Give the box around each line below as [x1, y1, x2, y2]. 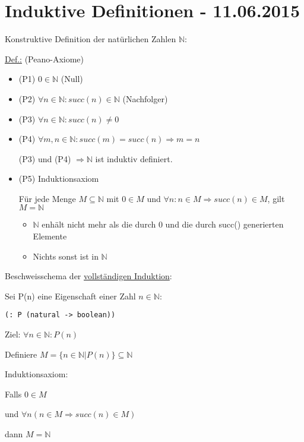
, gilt [267, 192, 285, 204]
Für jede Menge [18, 192, 76, 204]
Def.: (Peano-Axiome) [5, 52, 84, 65]
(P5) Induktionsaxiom [18, 172, 99, 185]
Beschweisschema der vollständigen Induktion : [5, 270, 172, 282]
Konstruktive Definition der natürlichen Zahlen [5, 33, 176, 45]
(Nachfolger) [122, 92, 168, 105]
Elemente [33, 230, 67, 242]
